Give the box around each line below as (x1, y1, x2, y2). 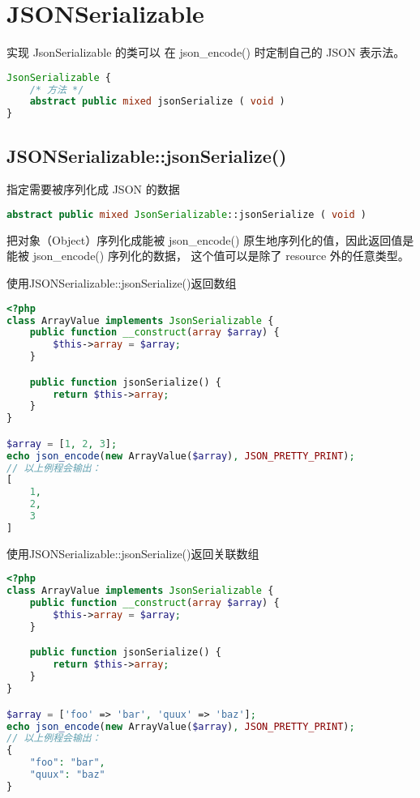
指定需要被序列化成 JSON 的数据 (6, 181, 180, 198)
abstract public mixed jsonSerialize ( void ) (29, 96, 285, 108)
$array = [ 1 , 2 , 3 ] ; (6, 437, 118, 450)
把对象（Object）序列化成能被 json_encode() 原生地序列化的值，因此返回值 (6, 231, 403, 248)
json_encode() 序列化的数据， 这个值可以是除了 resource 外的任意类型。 (32, 247, 409, 264)
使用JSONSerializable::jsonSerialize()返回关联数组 (6, 544, 259, 561)
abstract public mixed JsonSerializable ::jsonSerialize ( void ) (6, 209, 366, 221)
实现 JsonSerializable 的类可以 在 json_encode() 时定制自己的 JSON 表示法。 (6, 44, 405, 61)
